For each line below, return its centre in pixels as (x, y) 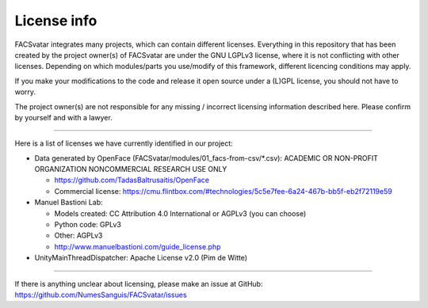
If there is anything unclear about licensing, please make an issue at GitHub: (139, 283)
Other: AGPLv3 (78, 236)
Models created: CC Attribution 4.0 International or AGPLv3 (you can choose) (180, 213)
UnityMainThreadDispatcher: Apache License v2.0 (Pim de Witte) (141, 258)
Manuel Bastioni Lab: (69, 203)
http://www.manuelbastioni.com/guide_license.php (138, 246)
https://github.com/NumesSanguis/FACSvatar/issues (101, 295)
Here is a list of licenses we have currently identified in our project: (124, 143)
